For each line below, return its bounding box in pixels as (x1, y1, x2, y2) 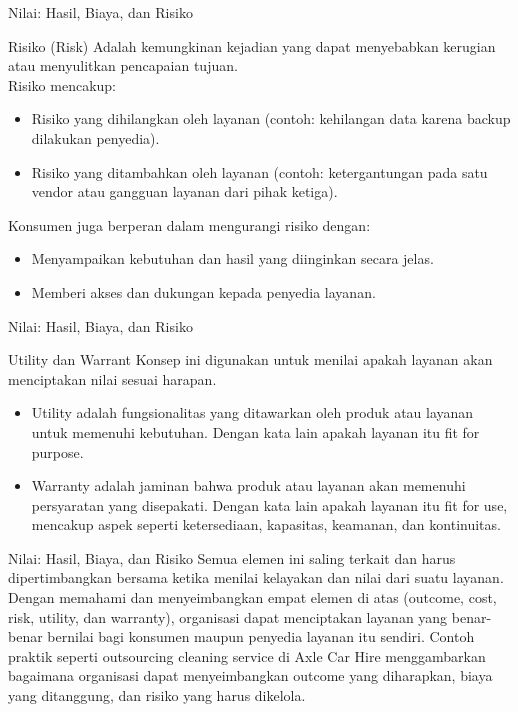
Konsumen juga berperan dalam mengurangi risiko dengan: (8, 214, 371, 235)
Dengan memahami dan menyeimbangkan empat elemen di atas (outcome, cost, (8, 587, 497, 608)
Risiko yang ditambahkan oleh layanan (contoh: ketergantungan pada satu (31, 161, 488, 182)
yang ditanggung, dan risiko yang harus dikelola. (8, 685, 306, 706)
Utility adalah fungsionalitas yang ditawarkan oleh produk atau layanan (31, 402, 474, 423)
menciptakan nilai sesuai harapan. (8, 368, 217, 389)
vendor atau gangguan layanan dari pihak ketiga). (31, 181, 338, 202)
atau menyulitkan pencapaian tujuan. (8, 55, 238, 76)
